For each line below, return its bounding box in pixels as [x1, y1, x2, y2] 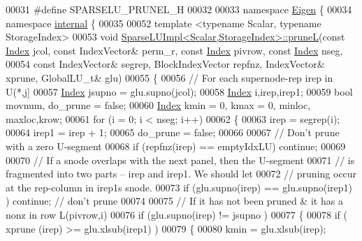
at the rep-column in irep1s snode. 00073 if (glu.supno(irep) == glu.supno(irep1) [6, 180, 353, 194]
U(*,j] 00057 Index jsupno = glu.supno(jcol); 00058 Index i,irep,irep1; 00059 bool [6, 84, 353, 98]
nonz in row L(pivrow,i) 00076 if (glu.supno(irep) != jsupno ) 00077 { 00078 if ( [6, 207, 348, 221]
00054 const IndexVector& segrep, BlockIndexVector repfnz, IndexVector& [6, 57, 325, 71]
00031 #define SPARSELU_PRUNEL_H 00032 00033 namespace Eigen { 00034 [6, 2, 352, 16]
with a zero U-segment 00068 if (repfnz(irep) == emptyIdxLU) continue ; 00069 [6, 138, 346, 153]
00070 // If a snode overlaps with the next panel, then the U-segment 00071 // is [6, 152, 355, 167]
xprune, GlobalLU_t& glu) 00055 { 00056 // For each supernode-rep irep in [6, 70, 333, 85]
